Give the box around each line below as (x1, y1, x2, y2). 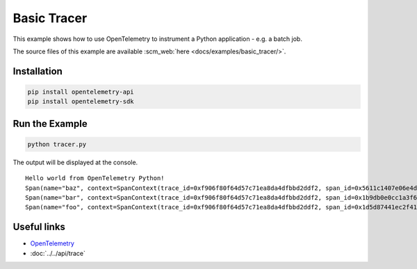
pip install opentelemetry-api (27, 87, 135, 96)
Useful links (13, 221, 66, 233)
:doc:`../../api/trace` (30, 249, 86, 257)
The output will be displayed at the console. (13, 158, 138, 166)
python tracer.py (27, 140, 87, 148)
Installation (13, 65, 63, 77)
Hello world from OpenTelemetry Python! (25, 174, 165, 182)
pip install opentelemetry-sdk (27, 98, 135, 105)
